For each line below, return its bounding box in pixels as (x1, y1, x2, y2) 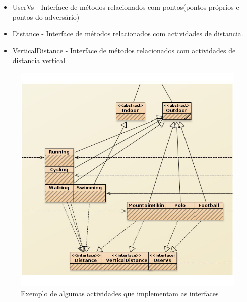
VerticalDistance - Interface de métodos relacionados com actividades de (12, 45, 236, 55)
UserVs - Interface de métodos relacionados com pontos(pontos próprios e (12, 2, 239, 12)
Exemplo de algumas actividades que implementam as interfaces (21, 288, 219, 298)
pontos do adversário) (12, 11, 80, 22)
